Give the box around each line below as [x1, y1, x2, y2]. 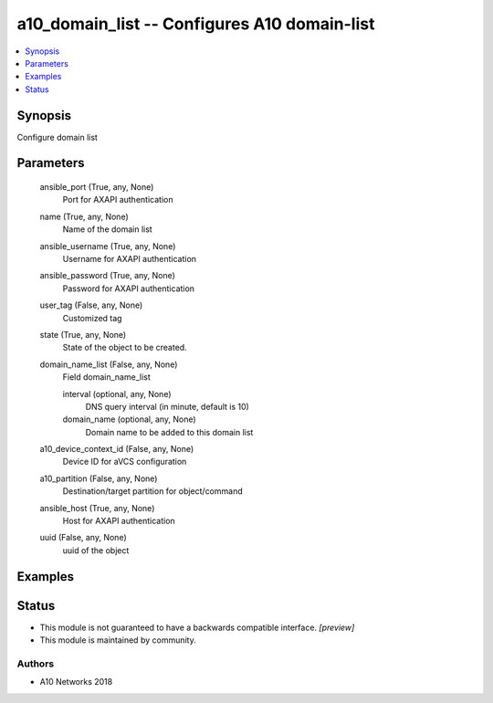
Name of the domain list [62, 224, 152, 235]
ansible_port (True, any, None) [39, 182, 154, 193]
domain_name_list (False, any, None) [39, 359, 178, 370]
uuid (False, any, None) [39, 532, 127, 543]
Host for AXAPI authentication [62, 516, 175, 527]
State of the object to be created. [62, 342, 187, 353]
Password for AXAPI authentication [62, 283, 195, 294]
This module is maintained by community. [39, 635, 196, 645]
